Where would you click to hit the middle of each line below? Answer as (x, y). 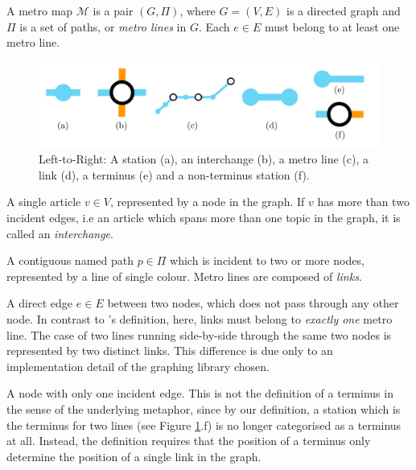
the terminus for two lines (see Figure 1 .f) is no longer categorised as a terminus (204, 425)
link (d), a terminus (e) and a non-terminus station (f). (174, 174)
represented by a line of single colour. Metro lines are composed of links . (184, 276)
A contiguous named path (70, 260)
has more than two (363, 202)
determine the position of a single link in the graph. (134, 456)
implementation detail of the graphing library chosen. (138, 366)
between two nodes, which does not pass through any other (253, 303)
